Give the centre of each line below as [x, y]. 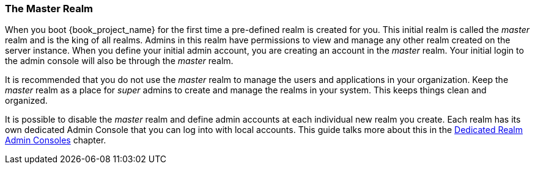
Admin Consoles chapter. [56, 140]
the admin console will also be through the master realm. [119, 61]
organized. [26, 101]
